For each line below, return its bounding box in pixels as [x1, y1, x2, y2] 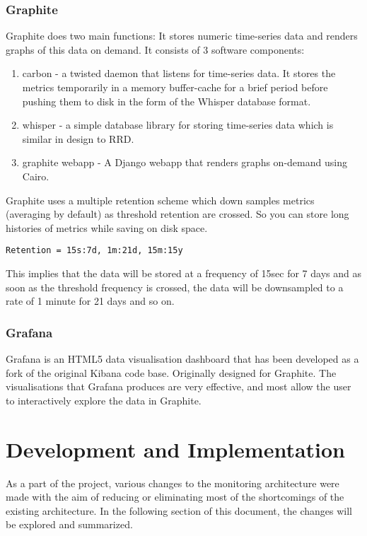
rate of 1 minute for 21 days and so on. [6, 293, 175, 308]
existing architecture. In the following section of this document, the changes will [6, 503, 352, 518]
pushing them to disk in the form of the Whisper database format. [22, 93, 311, 108]
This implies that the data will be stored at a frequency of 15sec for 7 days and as [6, 266, 361, 280]
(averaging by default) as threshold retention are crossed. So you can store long [6, 206, 349, 221]
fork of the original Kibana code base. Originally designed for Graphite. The [6, 365, 337, 380]
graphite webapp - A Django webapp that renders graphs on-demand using [22, 155, 347, 170]
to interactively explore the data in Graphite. [6, 392, 202, 407]
